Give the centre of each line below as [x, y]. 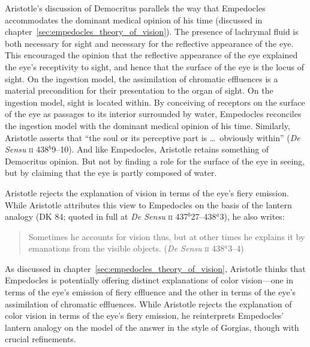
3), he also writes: [252, 216]
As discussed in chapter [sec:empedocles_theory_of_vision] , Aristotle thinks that [155, 268]
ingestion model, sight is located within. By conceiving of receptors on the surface [155, 102]
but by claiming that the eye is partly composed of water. [111, 173]
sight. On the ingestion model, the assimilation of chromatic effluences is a [142, 78]
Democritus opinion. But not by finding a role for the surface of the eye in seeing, [155, 161]
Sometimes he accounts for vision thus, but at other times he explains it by [167, 236]
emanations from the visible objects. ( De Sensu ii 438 [127, 248]
